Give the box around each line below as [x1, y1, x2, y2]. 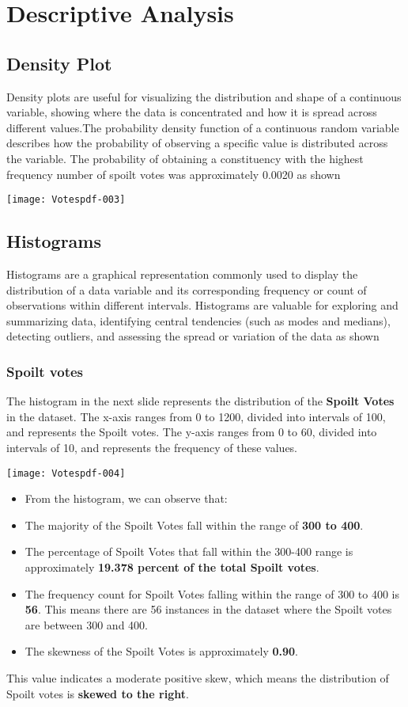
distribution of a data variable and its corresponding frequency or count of [6, 281, 367, 298]
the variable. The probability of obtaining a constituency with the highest [6, 150, 364, 166]
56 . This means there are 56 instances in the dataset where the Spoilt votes [25, 601, 392, 618]
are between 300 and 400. [25, 616, 148, 633]
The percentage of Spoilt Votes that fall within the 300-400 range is [25, 543, 353, 560]
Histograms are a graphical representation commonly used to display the [6, 266, 358, 282]
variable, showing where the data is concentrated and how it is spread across [6, 104, 377, 120]
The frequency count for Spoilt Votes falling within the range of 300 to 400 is [25, 585, 399, 602]
